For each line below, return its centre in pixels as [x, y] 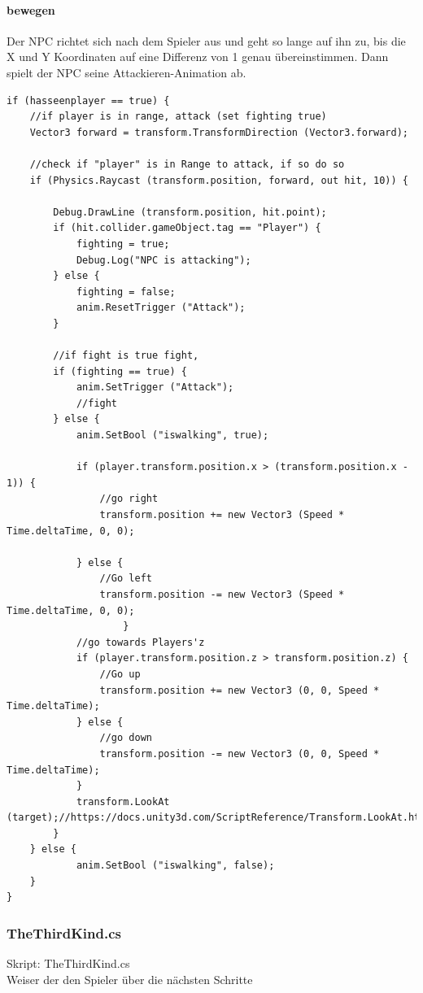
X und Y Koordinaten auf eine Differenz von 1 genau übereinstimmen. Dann [198, 57]
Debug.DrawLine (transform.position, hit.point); [190, 212]
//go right [129, 499]
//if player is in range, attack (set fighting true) [178, 117]
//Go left [126, 579]
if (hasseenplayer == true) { [88, 100]
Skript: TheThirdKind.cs [68, 963]
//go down [126, 738]
